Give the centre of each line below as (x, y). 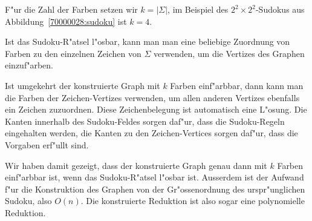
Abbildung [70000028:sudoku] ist (66, 21)
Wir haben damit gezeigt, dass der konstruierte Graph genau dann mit (136, 165)
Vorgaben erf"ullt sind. (47, 144)
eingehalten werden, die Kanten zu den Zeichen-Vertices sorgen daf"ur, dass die (151, 133)
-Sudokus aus (280, 9)
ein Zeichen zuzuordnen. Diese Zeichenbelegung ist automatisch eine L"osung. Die (156, 109)
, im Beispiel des (198, 9)
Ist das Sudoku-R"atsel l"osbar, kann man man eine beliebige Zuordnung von (148, 41)
